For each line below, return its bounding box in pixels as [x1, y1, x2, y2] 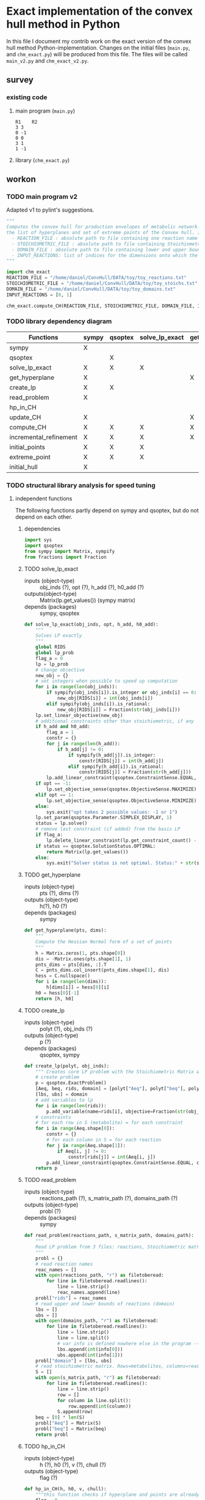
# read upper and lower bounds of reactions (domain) [35, 1301, 175, 1307]
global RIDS [35, 644, 66, 650]
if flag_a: [35, 832, 63, 838]
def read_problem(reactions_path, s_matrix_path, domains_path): [24, 1233, 194, 1239]
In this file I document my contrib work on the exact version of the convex [6, 37, 192, 45]
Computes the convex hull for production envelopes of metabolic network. [6, 224, 201, 230]
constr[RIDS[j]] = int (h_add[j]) [79, 757, 164, 764]
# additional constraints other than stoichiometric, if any [35, 718, 194, 724]
